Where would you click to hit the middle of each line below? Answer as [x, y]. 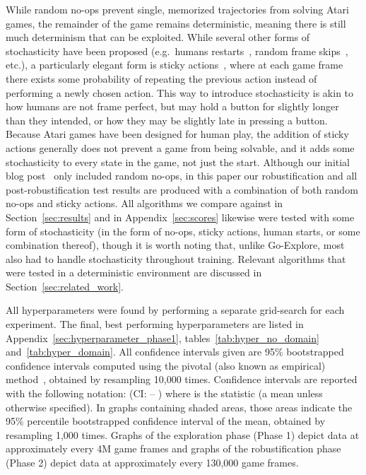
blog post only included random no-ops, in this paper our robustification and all [182, 176]
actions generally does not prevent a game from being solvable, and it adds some [180, 147]
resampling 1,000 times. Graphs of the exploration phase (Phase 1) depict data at [183, 434]
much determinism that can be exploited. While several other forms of [158, 37]
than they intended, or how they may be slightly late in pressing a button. [167, 120]
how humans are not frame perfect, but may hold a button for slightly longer [172, 106]
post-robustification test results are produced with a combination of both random [182, 189]
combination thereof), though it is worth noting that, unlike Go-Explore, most [175, 245]
